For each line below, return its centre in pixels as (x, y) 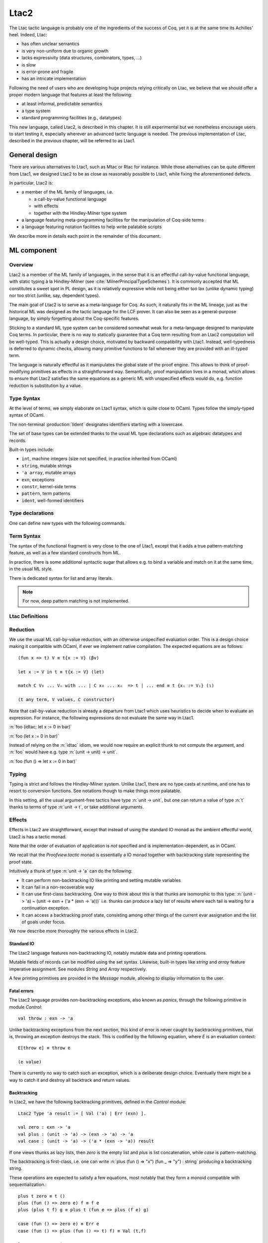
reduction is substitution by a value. (45, 385)
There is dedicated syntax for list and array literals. (61, 578)
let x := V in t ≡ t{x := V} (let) (61, 672)
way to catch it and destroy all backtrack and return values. (70, 1080)
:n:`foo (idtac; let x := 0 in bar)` (40, 727)
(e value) (30, 1062)
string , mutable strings (47, 465)
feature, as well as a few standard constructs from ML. (65, 553)
